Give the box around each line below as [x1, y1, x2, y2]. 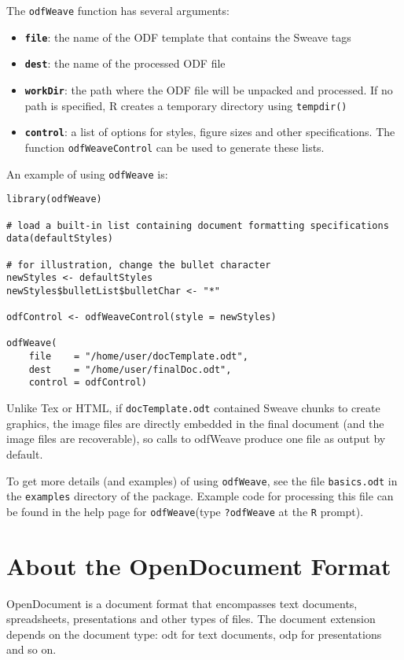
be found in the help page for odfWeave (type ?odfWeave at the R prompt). [6, 503, 364, 519]
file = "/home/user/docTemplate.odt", [28, 351, 248, 363]
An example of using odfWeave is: [6, 165, 168, 182]
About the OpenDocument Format [6, 549, 391, 581]
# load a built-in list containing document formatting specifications [6, 219, 389, 231]
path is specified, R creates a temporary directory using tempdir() [24, 97, 347, 113]
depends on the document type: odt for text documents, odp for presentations [6, 625, 382, 642]
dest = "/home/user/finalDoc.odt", [28, 363, 232, 375]
